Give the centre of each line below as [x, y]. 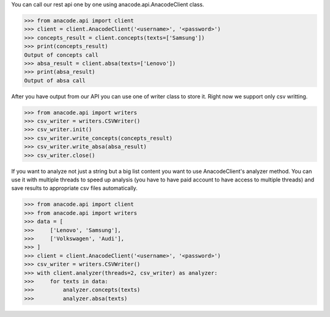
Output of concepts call [61, 55]
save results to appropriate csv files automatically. [74, 188]
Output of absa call [55, 80]
